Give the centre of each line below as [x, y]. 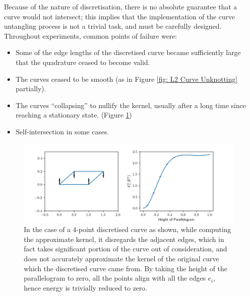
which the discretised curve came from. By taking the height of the [125, 268]
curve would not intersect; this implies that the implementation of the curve [120, 16]
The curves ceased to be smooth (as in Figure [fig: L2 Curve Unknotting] [126, 79]
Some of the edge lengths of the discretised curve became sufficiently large [128, 52]
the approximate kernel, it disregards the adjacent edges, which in [124, 239]
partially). [31, 89]
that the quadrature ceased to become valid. [83, 62]
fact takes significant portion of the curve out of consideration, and [125, 249]
